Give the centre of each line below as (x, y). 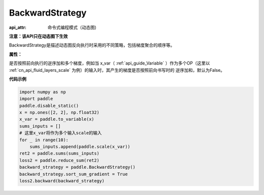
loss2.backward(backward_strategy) (62, 181)
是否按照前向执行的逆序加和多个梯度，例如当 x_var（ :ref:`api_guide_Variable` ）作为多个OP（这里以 (110, 63)
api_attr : (18, 27)
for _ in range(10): (44, 140)
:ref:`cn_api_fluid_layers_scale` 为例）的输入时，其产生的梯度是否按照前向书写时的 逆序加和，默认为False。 (117, 70)
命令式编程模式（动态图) (72, 27)
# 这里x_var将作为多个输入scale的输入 (61, 133)
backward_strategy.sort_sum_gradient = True (74, 174)
